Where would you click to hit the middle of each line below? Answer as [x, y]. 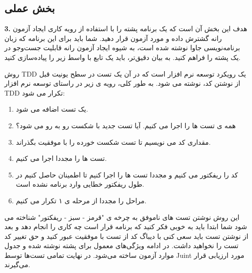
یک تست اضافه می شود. [52, 109]
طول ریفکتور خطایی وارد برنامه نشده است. [80, 184]
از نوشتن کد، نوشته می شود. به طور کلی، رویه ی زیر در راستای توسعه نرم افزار [122, 83]
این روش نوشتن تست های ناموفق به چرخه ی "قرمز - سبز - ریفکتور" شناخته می [122, 217]
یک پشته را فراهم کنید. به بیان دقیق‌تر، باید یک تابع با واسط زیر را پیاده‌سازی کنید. [123, 57]
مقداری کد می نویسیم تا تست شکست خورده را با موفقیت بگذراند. [113, 142]
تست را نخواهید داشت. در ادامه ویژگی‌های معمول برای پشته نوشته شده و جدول [122, 245]
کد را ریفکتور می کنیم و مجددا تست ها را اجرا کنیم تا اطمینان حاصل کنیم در [127, 174]
